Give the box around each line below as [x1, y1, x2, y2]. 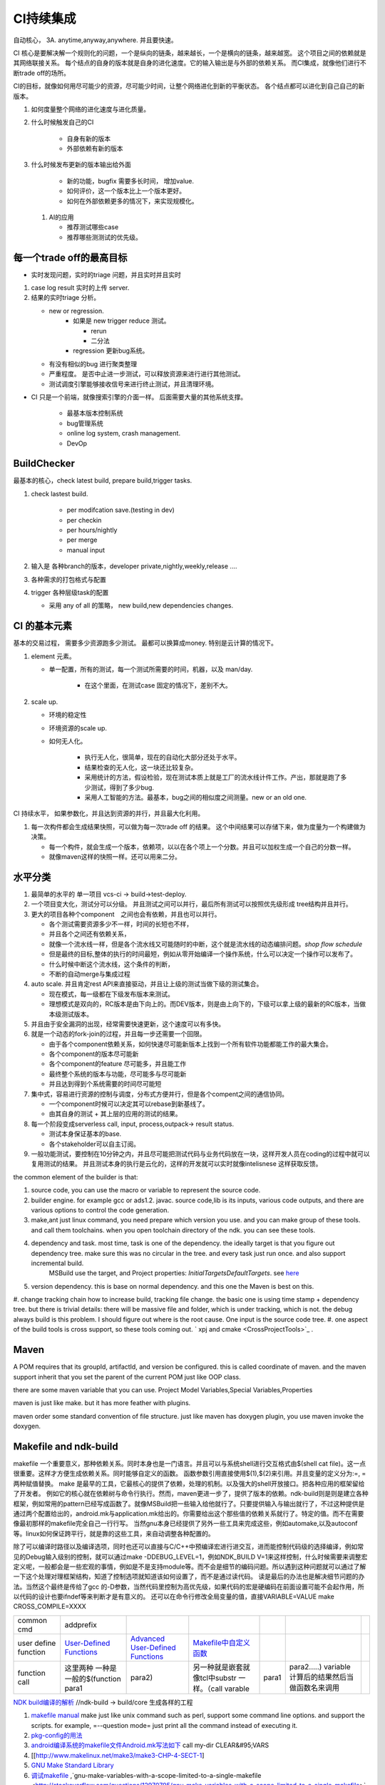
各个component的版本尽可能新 [48, 1050, 139, 1058]
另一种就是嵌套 [192, 1662, 244, 1672]
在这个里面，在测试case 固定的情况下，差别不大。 [84, 681, 232, 690]
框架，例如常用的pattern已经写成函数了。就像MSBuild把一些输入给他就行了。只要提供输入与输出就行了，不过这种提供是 [13, 1499, 365, 1508]
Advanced [130, 1634, 165, 1644]
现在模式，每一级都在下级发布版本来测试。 [48, 990, 174, 998]
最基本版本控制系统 [66, 409, 123, 418]
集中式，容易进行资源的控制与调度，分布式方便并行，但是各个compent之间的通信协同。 [31, 1090, 289, 1098]
